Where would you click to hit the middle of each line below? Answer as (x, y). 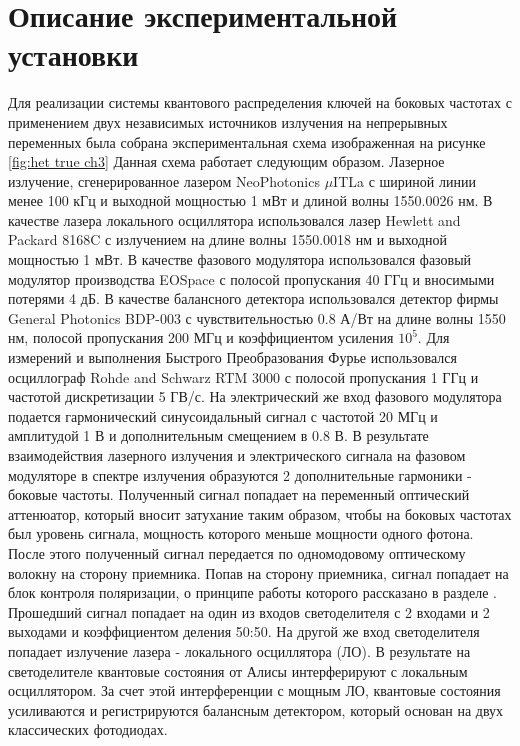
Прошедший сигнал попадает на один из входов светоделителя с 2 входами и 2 (249, 611)
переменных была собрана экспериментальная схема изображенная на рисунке (247, 141)
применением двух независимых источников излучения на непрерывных (228, 121)
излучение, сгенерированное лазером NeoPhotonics (164, 180)
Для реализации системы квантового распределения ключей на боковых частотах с (260, 102)
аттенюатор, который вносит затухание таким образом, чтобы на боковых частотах (260, 513)
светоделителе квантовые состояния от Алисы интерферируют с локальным (238, 670)
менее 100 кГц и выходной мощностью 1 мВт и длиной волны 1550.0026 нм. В (250, 200)
